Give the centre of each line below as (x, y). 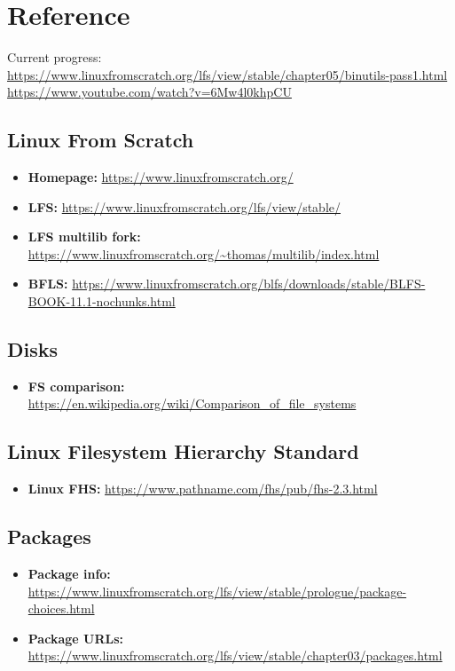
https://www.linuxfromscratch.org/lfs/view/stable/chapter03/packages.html (235, 655)
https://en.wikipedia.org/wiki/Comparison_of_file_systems (192, 403)
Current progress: (55, 57)
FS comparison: (76, 386)
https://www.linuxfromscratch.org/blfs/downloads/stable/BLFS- (249, 284)
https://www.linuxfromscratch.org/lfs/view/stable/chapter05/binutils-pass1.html (227, 74)
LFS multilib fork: (84, 237)
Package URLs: (75, 638)
